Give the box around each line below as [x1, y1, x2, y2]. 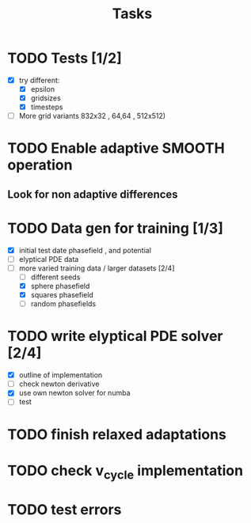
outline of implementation [18, 370, 103, 380]
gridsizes [30, 93, 61, 103]
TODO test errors [7, 500, 122, 518]
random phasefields [30, 299, 97, 309]
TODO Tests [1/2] [7, 49, 122, 67]
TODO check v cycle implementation [7, 461, 243, 483]
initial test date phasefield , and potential [18, 245, 152, 255]
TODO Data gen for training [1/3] [7, 219, 223, 237]
